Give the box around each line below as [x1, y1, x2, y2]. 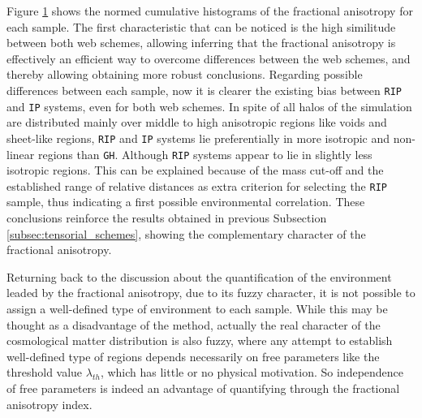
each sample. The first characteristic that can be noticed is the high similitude [6, 18, 396, 35]
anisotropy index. [6, 395, 93, 412]
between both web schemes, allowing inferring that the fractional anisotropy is [6, 34, 396, 51]
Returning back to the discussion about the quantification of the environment [6, 268, 392, 285]
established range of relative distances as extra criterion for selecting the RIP [6, 177, 387, 194]
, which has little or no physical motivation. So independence [100, 364, 404, 381]
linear [6, 145, 35, 162]
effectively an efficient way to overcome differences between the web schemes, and [6, 50, 411, 67]
